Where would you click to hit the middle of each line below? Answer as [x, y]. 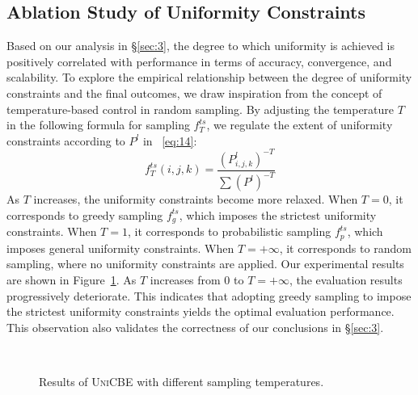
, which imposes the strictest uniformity [278, 214]
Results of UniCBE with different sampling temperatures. [182, 381]
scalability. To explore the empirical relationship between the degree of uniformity [209, 77]
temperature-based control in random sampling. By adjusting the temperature [201, 109]
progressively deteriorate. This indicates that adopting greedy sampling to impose [209, 295]
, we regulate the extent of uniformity [300, 125]
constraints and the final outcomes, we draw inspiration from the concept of [194, 92]
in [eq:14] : [170, 140]
